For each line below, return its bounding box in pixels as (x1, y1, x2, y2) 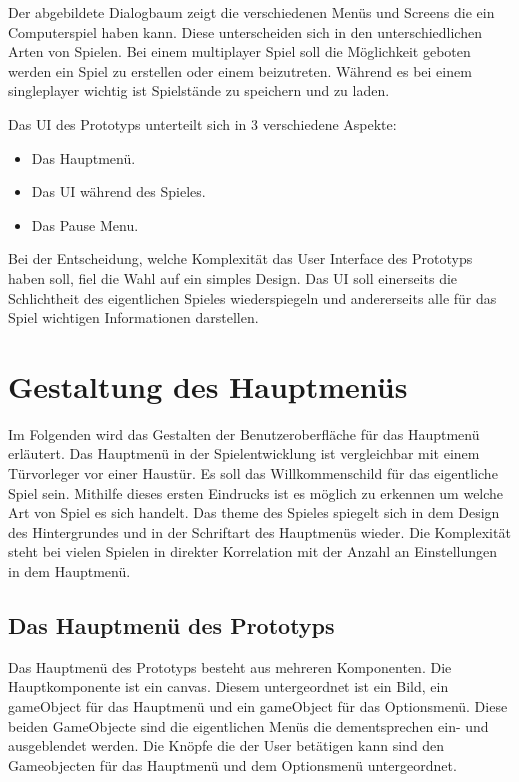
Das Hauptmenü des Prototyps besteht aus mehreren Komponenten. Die (8, 656, 452, 677)
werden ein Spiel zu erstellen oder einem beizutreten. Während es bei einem (8, 60, 472, 81)
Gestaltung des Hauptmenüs (8, 365, 408, 406)
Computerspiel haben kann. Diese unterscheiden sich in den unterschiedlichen (8, 21, 482, 42)
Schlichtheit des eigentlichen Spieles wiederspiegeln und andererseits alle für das (8, 287, 497, 308)
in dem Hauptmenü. (8, 561, 131, 581)
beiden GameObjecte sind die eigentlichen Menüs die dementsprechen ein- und (8, 715, 489, 736)
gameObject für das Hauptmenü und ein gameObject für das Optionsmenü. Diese (8, 695, 508, 716)
